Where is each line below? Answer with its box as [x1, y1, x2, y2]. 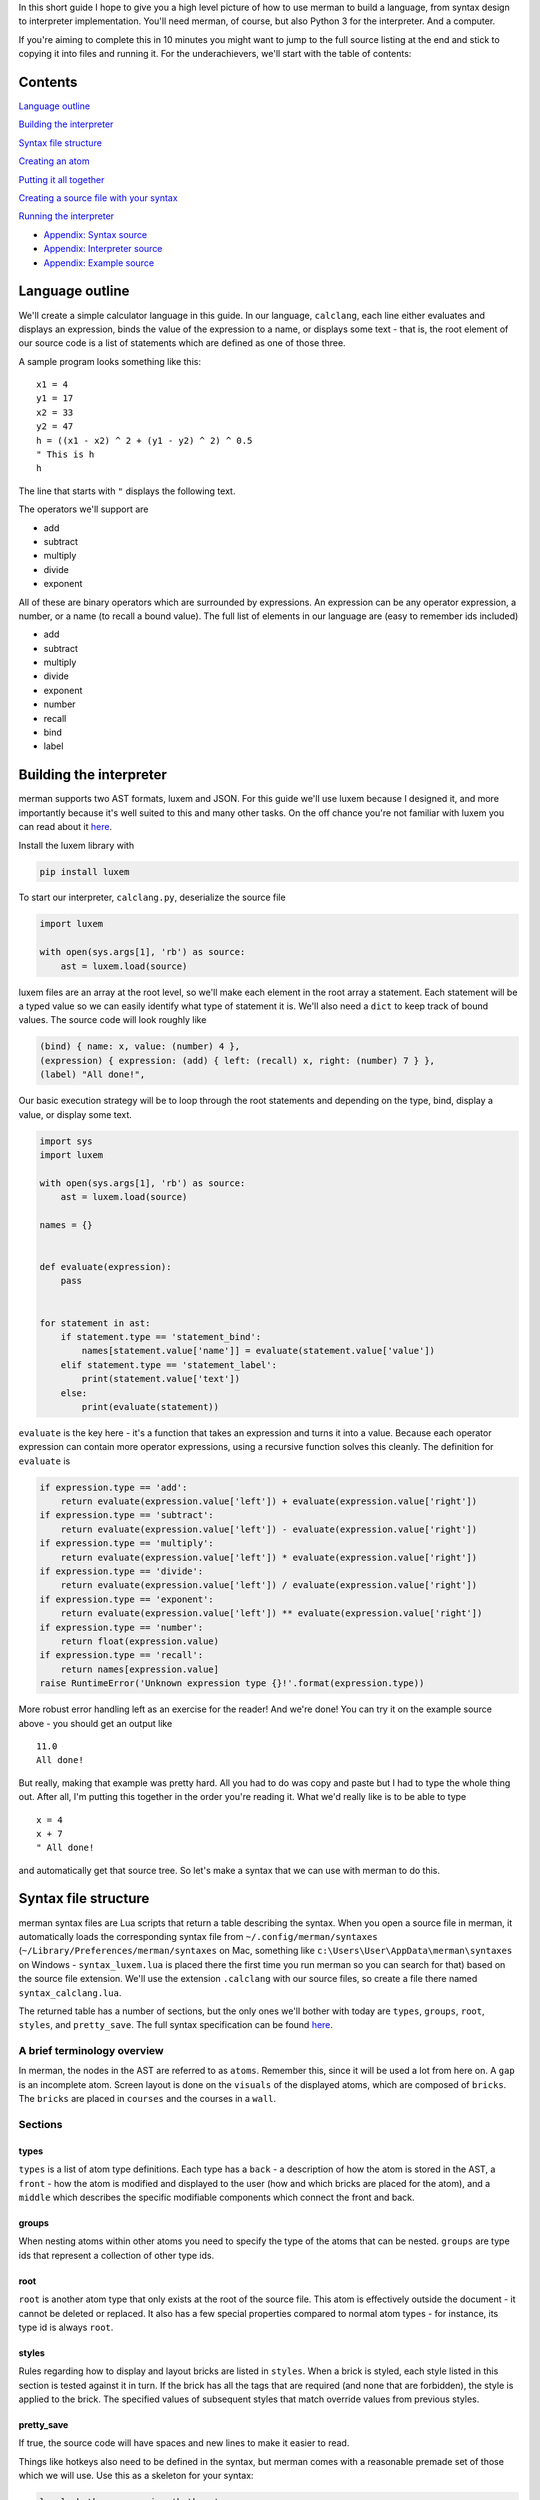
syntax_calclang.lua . [18, 1986, 122, 1999]
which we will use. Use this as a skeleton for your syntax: [18, 2470, 254, 2482]
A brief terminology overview [18, 2044, 164, 2058]
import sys [39, 1135, 93, 1147]
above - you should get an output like [18, 1717, 173, 1729]
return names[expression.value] [60, 1663, 220, 1675]
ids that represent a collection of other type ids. [18, 2249, 215, 2261]
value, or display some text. [18, 1108, 132, 1120]
